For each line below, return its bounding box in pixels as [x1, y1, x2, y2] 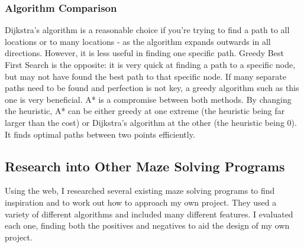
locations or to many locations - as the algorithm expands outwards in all [5, 35, 271, 47]
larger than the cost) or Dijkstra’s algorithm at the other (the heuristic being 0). [5, 116, 297, 128]
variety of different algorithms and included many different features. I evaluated [5, 207, 293, 220]
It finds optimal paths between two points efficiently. [5, 128, 195, 140]
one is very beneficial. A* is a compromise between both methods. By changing [5, 93, 292, 105]
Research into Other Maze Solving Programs [5, 157, 285, 175]
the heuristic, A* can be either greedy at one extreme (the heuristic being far [5, 105, 285, 117]
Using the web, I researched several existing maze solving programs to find [5, 184, 275, 197]
